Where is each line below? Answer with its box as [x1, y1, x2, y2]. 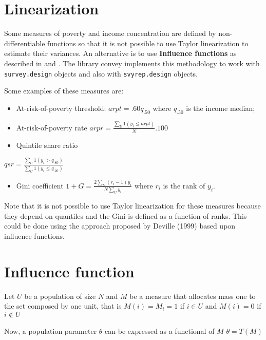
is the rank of [163, 180, 205, 191]
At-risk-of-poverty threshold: [16, 102, 106, 113]
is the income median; [186, 102, 255, 113]
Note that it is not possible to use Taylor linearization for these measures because [4, 200, 261, 211]
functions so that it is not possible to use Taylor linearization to [47, 37, 249, 48]
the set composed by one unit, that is [4, 300, 122, 311]
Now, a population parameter [4, 325, 97, 336]
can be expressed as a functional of [105, 325, 215, 336]
